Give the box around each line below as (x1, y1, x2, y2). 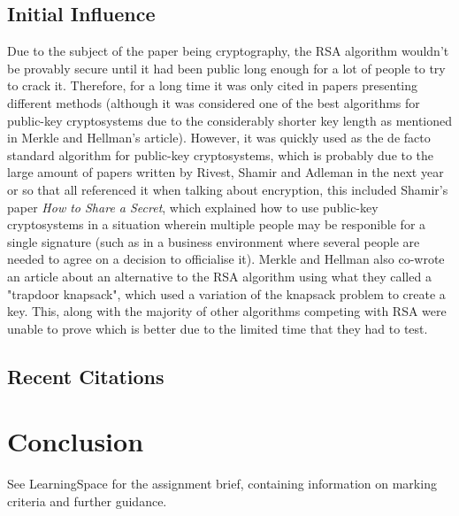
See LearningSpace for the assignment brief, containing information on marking (7, 474, 437, 493)
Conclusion (7, 423, 144, 459)
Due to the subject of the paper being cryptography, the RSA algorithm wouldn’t (7, 42, 449, 60)
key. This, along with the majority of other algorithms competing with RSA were (7, 302, 447, 320)
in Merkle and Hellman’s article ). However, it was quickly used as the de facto (7, 128, 431, 147)
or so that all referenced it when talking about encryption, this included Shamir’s (7, 180, 448, 198)
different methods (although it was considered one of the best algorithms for (7, 93, 420, 112)
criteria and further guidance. (7, 491, 167, 510)
